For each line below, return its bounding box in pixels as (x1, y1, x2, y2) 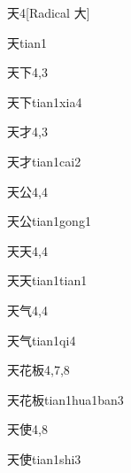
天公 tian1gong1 (7, 212, 91, 230)
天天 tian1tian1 (7, 271, 88, 290)
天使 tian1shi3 (7, 449, 81, 468)
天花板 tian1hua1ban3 (7, 390, 124, 408)
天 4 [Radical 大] (7, 4, 90, 21)
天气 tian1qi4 (7, 330, 76, 349)
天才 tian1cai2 (7, 151, 81, 170)
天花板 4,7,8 (7, 361, 70, 379)
